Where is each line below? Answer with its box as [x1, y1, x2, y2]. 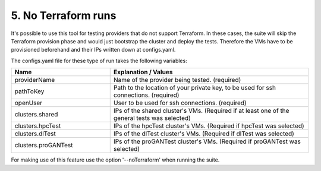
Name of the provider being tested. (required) [113, 76, 241, 84]
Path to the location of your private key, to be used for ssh [113, 84, 276, 92]
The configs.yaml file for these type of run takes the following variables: [11, 57, 187, 64]
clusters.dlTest [14, 129, 56, 138]
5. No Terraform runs [11, 9, 117, 22]
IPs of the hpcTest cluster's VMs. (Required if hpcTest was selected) [113, 122, 304, 130]
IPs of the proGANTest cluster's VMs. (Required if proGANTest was [113, 137, 301, 145]
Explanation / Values [113, 68, 173, 77]
